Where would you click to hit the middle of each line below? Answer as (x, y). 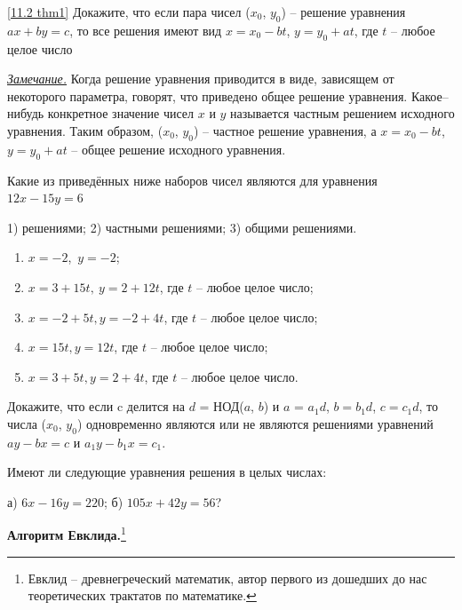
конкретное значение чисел (121, 113)
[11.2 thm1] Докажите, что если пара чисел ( (129, 12)
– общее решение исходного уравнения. (179, 149)
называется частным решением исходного (343, 113)
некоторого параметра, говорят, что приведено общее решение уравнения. (207, 95)
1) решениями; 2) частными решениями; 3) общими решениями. (182, 227)
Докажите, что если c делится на (96, 406)
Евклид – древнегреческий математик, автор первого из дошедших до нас (227, 578)
